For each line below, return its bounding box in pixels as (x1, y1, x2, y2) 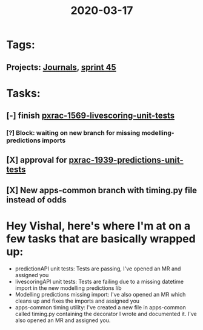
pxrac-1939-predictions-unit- (68, 155, 184, 165)
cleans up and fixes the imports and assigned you (15, 297, 140, 304)
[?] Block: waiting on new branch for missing (6, 129, 141, 137)
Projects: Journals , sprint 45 (6, 62, 116, 72)
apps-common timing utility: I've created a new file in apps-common (15, 303, 186, 311)
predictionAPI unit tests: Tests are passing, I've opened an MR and (15, 265, 181, 272)
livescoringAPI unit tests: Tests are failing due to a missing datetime (15, 278, 184, 285)
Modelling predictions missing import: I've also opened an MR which (15, 290, 186, 298)
